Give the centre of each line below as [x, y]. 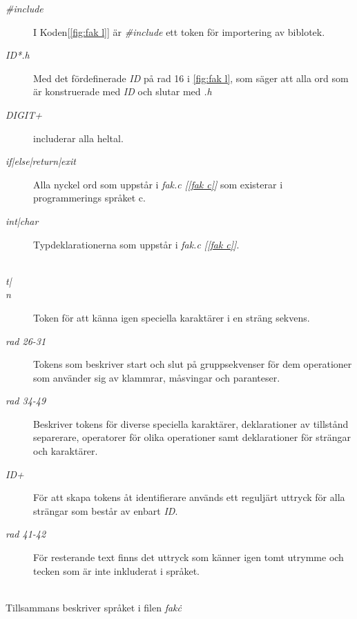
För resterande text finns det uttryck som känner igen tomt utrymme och [189, 557]
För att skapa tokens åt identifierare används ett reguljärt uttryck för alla [189, 497]
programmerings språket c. [89, 198]
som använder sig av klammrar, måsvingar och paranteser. [157, 377]
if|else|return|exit [41, 161]
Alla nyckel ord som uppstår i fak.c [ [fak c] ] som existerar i [158, 184]
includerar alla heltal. [78, 138]
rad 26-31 [26, 341]
